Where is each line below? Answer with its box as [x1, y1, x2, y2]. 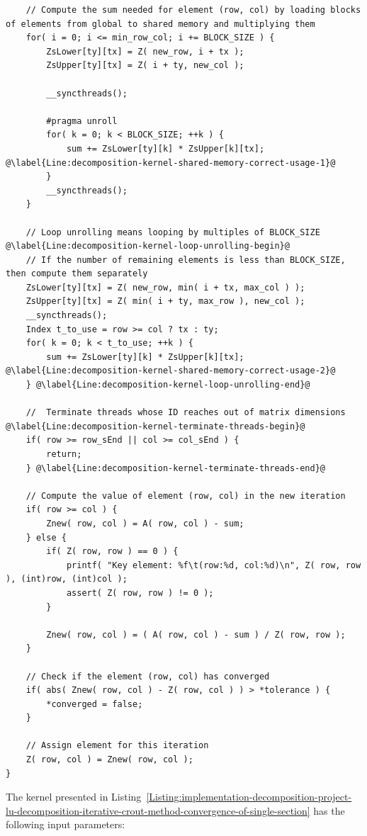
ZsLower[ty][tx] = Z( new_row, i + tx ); [46, 46, 244, 57]
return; [46, 449, 82, 459]
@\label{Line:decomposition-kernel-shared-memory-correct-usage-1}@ [6, 157, 336, 168]
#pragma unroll [46, 115, 118, 126]
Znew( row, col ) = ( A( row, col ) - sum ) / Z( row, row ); [46, 629, 346, 640]
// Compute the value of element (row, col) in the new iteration [26, 490, 346, 501]
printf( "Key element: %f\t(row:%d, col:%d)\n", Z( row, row [66, 560, 361, 570]
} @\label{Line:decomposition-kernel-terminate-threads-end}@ [26, 463, 326, 473]
